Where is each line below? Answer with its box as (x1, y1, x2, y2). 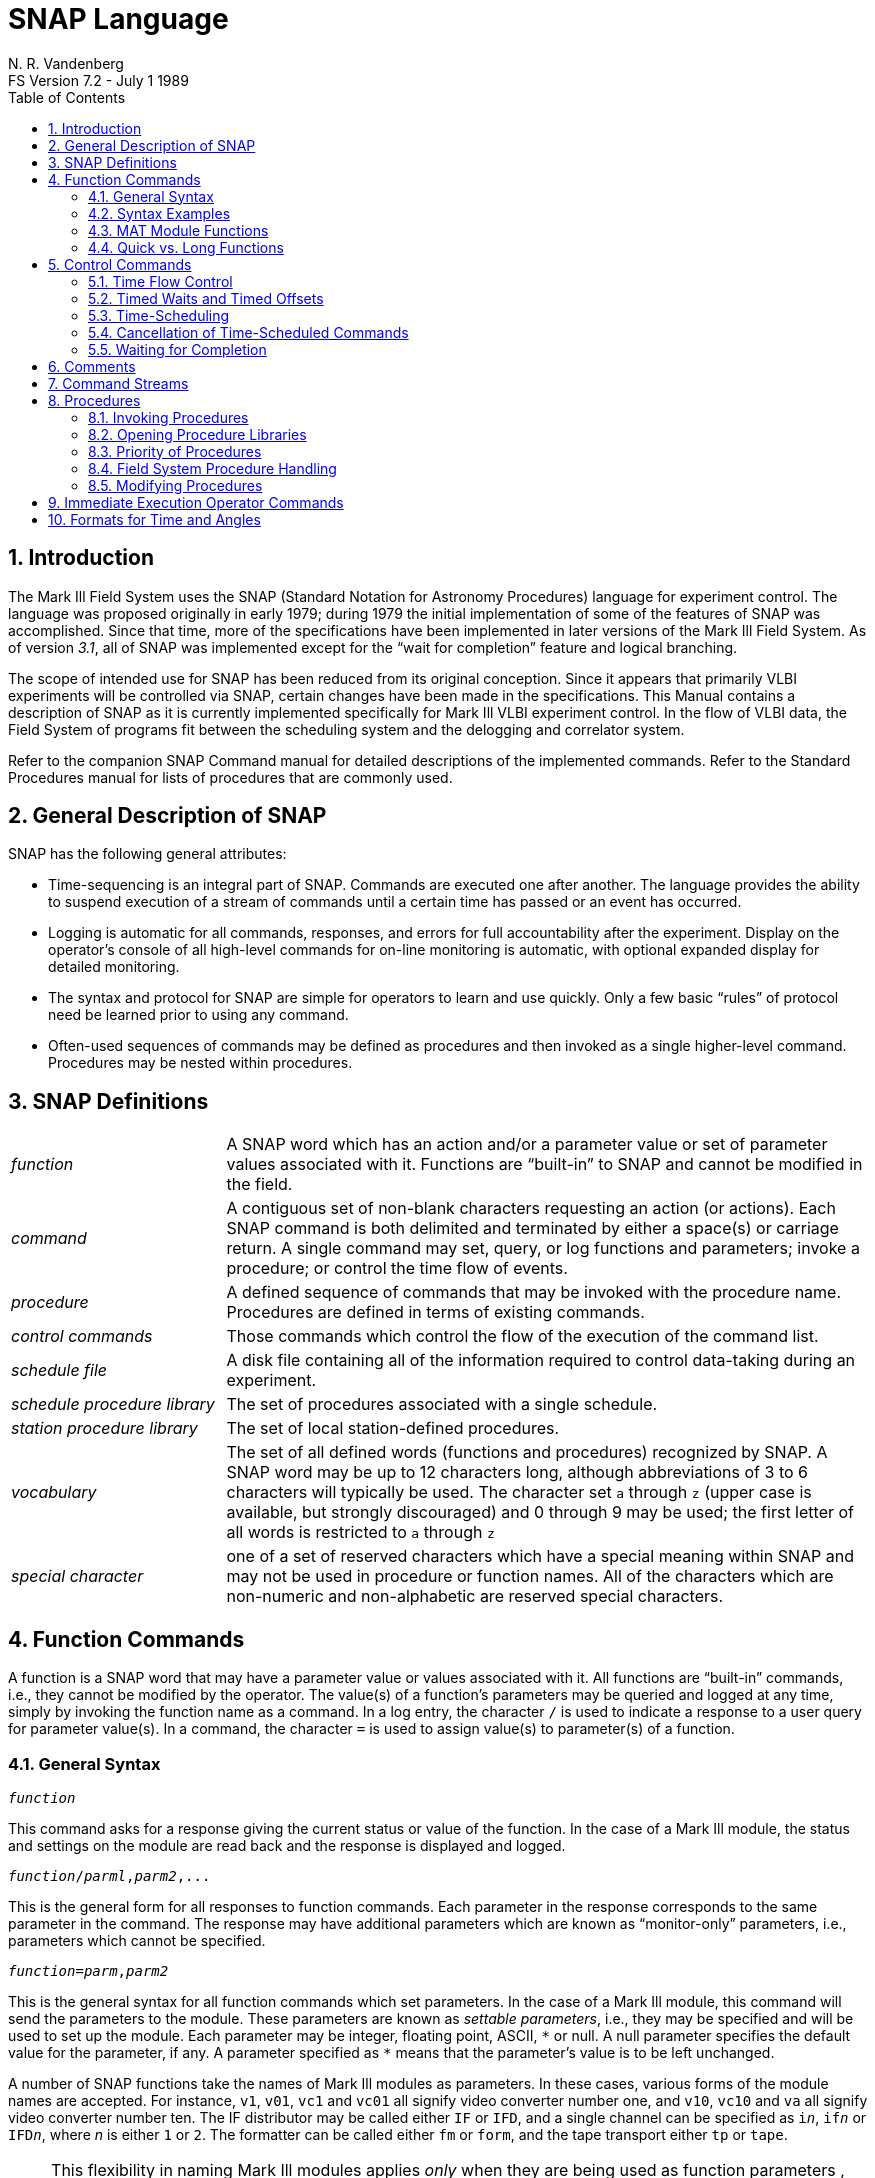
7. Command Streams (48, 374, 189, 392)
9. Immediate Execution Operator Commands (48, 493, 344, 511)
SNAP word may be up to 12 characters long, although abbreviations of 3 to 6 (226, 1462, 808, 1483)
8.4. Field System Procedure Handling (88, 459, 337, 477)
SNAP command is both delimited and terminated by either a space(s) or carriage (226, 1218, 839, 1239)
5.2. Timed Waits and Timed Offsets (88, 289, 324, 307)
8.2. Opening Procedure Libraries (88, 425, 307, 443)
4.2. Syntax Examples (88, 204, 231, 222)
